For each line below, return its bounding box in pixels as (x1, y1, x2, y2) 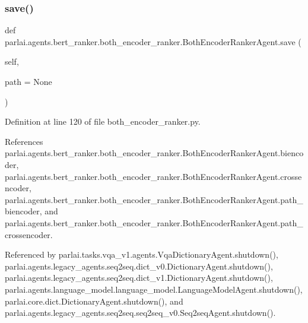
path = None (5, 75, 52, 87)
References (5, 135, 43, 147)
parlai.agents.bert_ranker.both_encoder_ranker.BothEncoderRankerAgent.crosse (5, 170, 302, 182)
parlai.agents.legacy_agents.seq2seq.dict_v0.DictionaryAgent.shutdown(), (5, 259, 273, 272)
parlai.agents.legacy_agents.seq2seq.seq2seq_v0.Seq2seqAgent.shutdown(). (5, 306, 276, 319)
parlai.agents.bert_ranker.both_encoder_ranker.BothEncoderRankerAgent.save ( (5, 35, 301, 47)
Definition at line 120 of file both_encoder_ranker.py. (5, 115, 201, 128)
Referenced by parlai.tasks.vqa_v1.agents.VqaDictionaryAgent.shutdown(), (5, 248, 278, 261)
